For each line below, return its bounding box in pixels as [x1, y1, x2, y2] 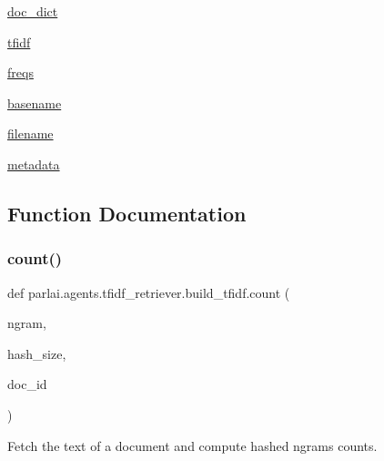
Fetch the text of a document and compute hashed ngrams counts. [7, 435, 378, 455]
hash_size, [7, 343, 66, 363]
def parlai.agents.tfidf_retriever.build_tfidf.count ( [7, 282, 290, 302]
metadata [7, 154, 60, 173]
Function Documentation [7, 199, 247, 227]
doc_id [7, 374, 47, 394]
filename [7, 124, 54, 143]
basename [7, 93, 62, 112]
